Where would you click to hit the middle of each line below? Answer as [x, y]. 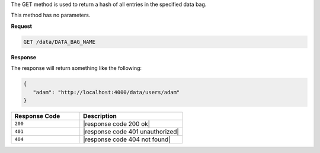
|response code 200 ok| [117, 123]
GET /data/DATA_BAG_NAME [60, 42]
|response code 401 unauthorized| [131, 132]
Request [22, 26]
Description [100, 116]
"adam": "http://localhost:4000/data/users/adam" [106, 92]
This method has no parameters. [51, 15]
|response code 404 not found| [127, 139]
